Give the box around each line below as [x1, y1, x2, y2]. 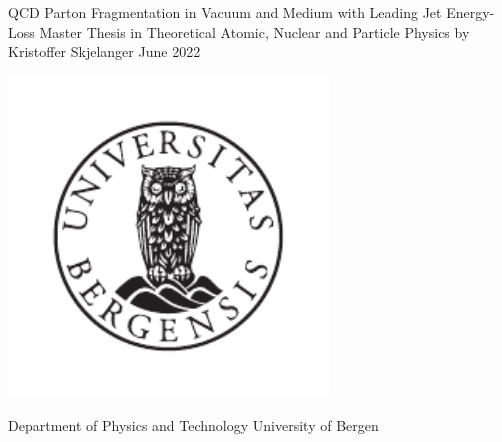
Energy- [446, 2, 495, 22]
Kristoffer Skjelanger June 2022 [8, 41, 201, 62]
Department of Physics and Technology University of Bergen [8, 414, 379, 435]
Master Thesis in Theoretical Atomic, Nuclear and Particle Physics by [39, 21, 470, 42]
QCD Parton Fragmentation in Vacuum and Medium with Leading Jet [8, 2, 442, 22]
